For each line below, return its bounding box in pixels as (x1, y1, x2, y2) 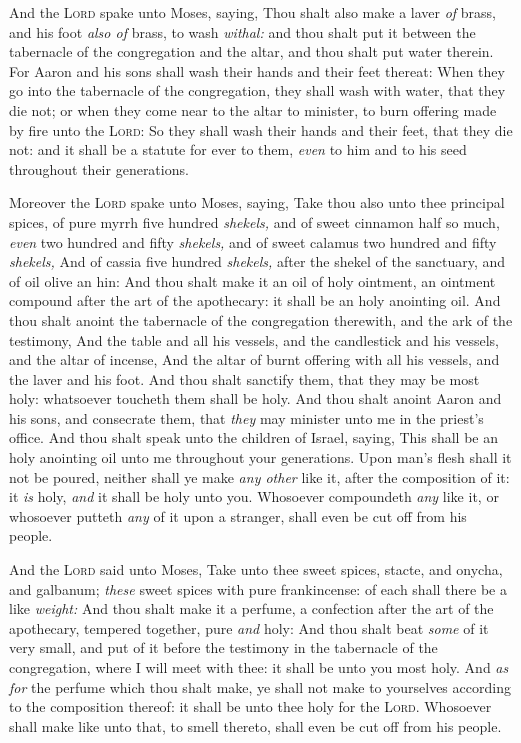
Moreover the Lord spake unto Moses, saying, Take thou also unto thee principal (9, 192, 505, 213)
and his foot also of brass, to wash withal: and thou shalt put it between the (9, 21, 476, 42)
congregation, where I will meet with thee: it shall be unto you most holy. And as (9, 657, 509, 677)
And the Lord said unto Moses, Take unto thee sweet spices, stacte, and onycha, (9, 559, 503, 580)
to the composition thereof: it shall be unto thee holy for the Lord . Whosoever (9, 696, 492, 717)
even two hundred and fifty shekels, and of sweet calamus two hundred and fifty (9, 231, 497, 252)
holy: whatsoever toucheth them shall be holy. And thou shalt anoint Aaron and (9, 388, 502, 409)
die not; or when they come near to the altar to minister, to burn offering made (9, 99, 497, 120)
